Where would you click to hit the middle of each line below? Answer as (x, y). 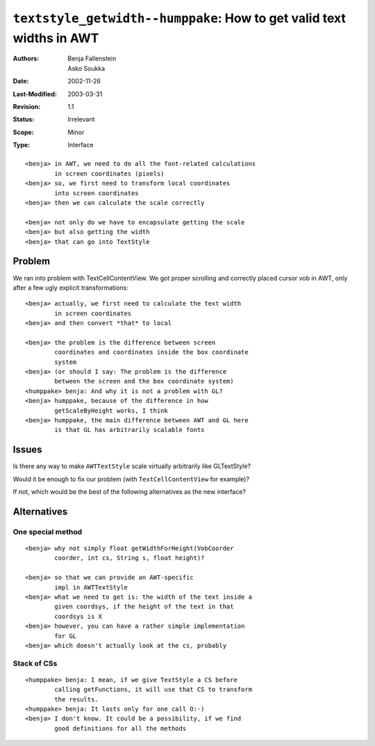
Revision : (27, 106)
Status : (24, 119)
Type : (22, 145)
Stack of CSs (35, 663)
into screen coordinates (97, 193)
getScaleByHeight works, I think (111, 411)
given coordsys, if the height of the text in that (144, 607)
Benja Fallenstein (92, 58)
